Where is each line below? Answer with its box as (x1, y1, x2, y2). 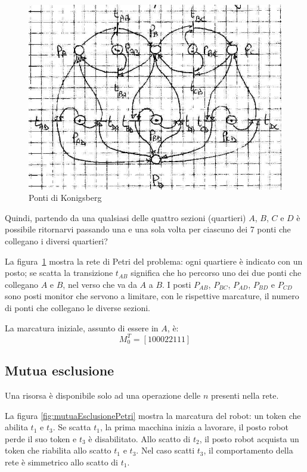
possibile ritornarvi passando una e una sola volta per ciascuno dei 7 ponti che (5, 223, 291, 235)
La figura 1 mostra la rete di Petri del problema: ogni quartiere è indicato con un (5, 254, 303, 267)
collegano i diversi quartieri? (5, 235, 108, 247)
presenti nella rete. (211, 389, 279, 401)
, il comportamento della (203, 444, 293, 457)
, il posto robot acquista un (199, 432, 299, 445)
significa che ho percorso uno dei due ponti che (131, 266, 302, 279)
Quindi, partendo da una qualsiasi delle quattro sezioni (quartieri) (5, 211, 246, 223)
